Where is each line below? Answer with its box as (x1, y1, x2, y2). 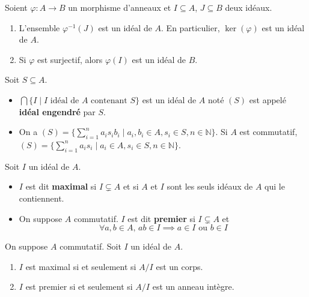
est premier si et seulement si (25, 280, 133, 293)
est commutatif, (239, 125, 298, 138)
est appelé (249, 93, 286, 106)
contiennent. (19, 191, 64, 204)
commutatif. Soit (60, 240, 121, 253)
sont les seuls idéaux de (167, 180, 253, 193)
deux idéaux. (225, 1, 272, 13)
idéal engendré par (19, 105, 96, 118)
